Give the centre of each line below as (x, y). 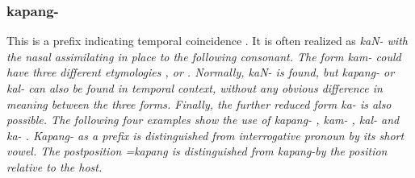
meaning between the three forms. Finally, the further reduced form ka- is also (199, 103)
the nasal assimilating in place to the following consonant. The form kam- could (204, 56)
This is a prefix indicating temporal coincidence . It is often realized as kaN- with (207, 41)
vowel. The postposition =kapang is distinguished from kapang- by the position (197, 151)
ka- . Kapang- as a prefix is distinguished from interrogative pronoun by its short (205, 135)
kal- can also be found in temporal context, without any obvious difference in (195, 88)
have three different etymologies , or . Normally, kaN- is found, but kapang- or (201, 72)
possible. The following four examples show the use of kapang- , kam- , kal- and (203, 120)
